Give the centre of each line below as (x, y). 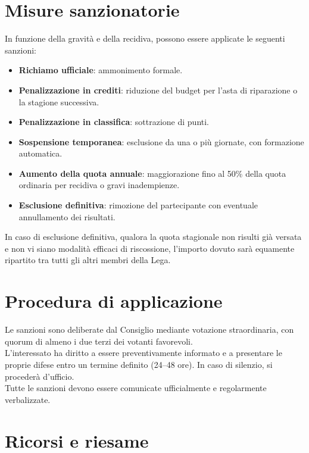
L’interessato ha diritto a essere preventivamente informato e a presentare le (143, 353)
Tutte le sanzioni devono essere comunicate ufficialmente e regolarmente (136, 388)
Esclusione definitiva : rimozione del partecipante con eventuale (138, 205)
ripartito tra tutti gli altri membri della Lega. (88, 260)
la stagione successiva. (59, 101)
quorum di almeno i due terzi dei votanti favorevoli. (99, 341)
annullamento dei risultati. (67, 216)
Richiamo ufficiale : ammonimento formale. (101, 70)
